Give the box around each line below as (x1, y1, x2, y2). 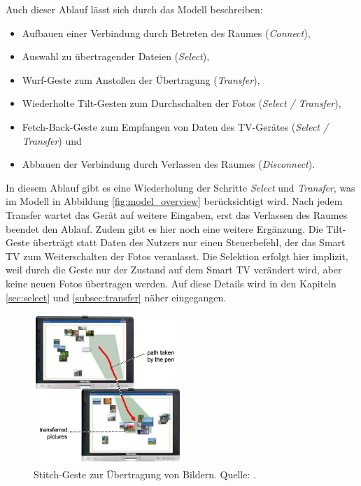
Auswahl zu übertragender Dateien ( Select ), (22, 49, 210, 64)
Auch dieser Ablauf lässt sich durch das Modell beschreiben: (6, 2, 263, 16)
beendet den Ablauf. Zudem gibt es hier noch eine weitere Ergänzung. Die (6, 221, 323, 236)
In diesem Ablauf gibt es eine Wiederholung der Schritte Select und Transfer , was (6, 180, 355, 194)
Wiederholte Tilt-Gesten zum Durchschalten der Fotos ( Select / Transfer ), (22, 96, 341, 110)
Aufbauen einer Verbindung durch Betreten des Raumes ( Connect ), (22, 25, 311, 40)
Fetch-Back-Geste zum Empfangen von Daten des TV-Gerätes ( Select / (22, 119, 329, 134)
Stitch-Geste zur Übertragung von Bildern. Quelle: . (34, 467, 256, 482)
